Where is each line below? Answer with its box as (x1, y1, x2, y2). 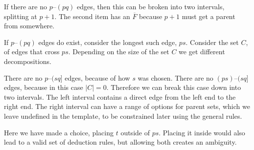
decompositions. (4, 56, 51, 66)
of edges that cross (4, 46, 60, 57)
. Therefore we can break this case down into (106, 82, 241, 92)
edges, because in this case (4, 82, 83, 92)
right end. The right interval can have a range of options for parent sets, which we (4, 101, 250, 111)
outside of (120, 127, 150, 137)
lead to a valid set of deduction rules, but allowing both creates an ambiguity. (4, 137, 237, 147)
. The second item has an (54, 11, 130, 21)
